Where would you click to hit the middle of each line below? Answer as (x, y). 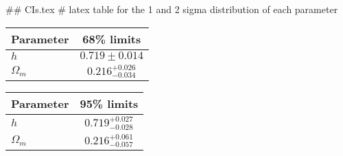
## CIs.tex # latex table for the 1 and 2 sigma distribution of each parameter (172, 9)
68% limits (112, 38)
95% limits (109, 104)
